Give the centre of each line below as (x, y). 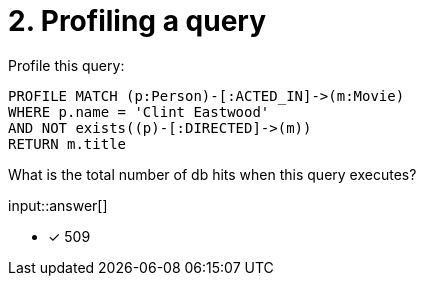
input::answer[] (58, 205)
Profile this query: (66, 65)
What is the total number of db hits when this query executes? (212, 174)
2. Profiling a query (137, 21)
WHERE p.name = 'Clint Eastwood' (139, 111)
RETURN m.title (67, 143)
